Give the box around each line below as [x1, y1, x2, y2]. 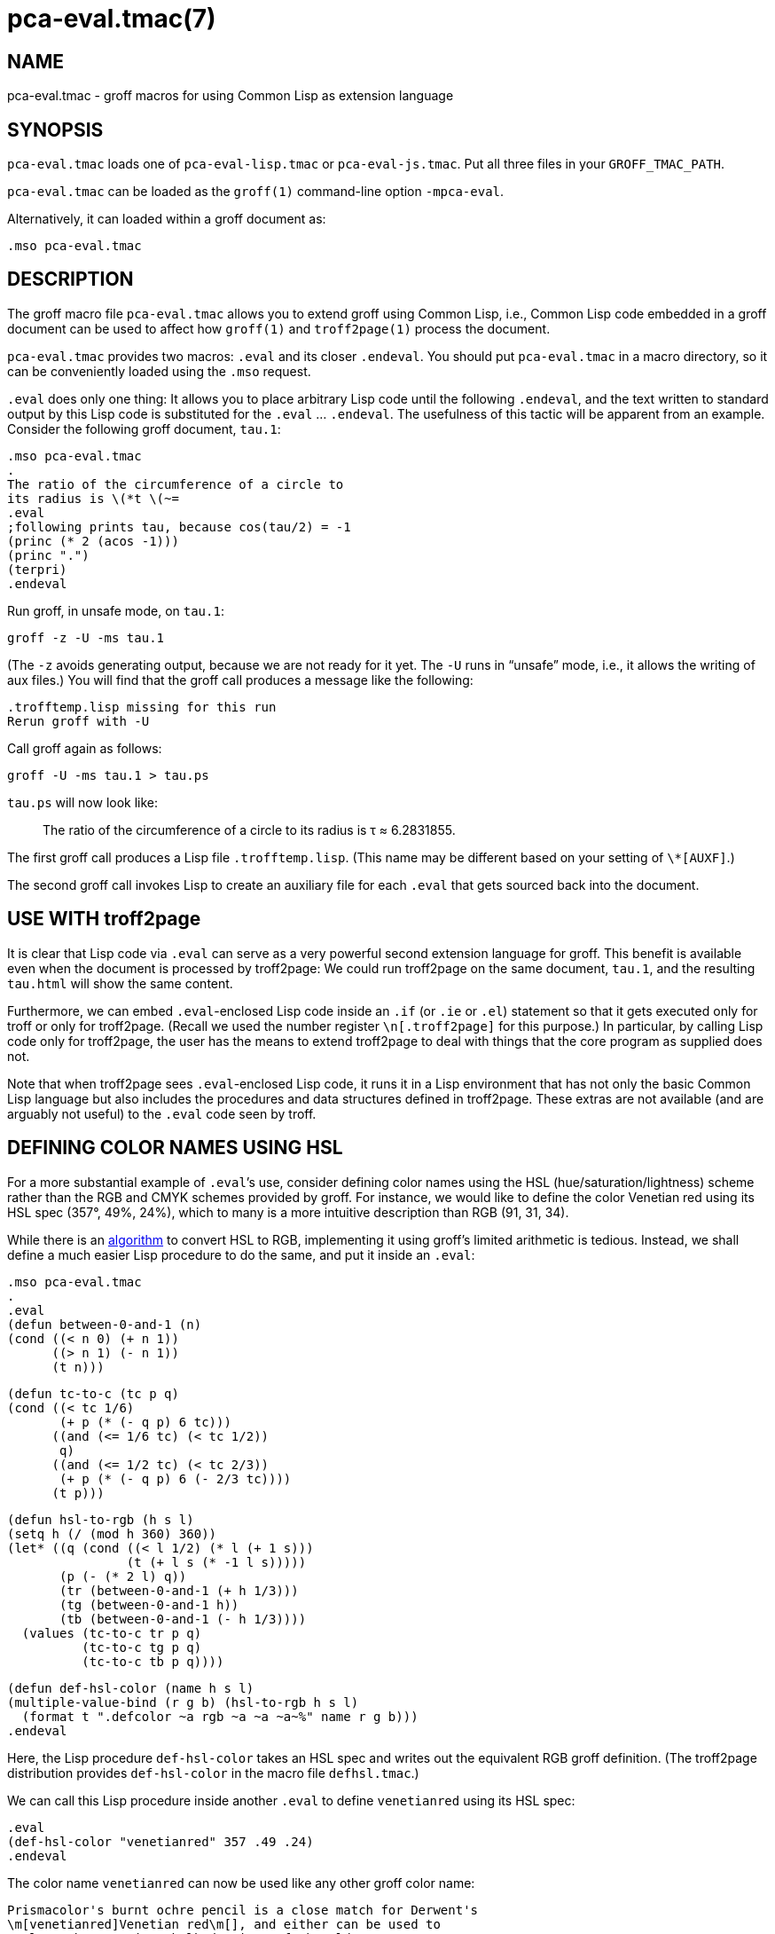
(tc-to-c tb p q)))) [82, 1654, 224, 1669]
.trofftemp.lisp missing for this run [7, 699, 277, 714]
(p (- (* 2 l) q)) [59, 1568, 187, 1584]
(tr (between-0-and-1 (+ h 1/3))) [59, 1583, 299, 1598]
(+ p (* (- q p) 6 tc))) [59, 1414, 231, 1429]
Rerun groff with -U [7, 713, 150, 728]
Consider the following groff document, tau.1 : [7, 421, 281, 436]
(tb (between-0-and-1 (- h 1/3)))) [59, 1611, 307, 1626]
